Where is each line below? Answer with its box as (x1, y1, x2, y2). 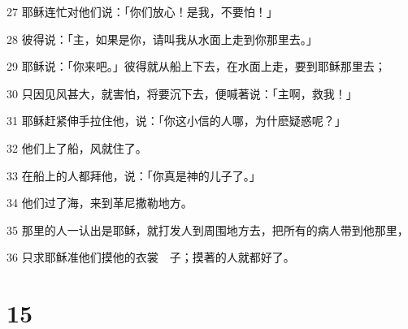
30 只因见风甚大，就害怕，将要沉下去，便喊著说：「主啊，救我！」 (7, 84, 358, 102)
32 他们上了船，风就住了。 (7, 139, 147, 156)
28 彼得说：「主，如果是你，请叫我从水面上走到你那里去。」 (7, 30, 318, 47)
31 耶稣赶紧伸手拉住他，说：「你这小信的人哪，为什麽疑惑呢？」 (7, 112, 346, 129)
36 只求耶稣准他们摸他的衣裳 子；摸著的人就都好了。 (7, 249, 295, 266)
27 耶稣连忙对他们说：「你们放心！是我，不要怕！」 (7, 3, 278, 19)
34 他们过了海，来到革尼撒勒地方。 (7, 194, 193, 211)
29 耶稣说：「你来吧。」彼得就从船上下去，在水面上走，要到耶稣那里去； (7, 58, 386, 75)
